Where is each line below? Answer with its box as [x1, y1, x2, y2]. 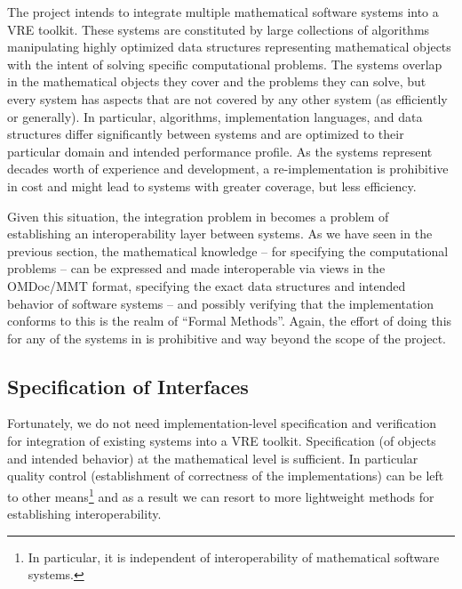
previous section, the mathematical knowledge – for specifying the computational [7, 241, 449, 260]
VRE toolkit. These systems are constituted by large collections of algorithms [7, 20, 430, 38]
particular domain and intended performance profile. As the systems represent [7, 141, 433, 160]
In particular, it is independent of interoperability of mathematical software [28, 547, 440, 566]
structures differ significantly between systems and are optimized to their [7, 125, 404, 143]
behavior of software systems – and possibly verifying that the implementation [7, 294, 434, 312]
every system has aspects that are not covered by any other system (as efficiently [7, 89, 448, 108]
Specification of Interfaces [7, 372, 249, 399]
